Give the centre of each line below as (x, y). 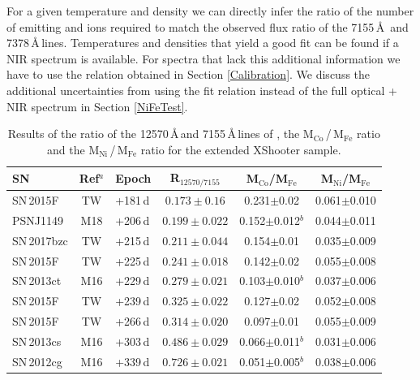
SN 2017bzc (40, 240)
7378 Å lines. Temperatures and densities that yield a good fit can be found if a (203, 43)
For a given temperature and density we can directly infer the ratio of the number (210, 11)
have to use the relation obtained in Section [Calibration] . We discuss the (189, 74)
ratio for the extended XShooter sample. (241, 149)
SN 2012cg (37, 361)
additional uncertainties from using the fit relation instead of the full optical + (202, 90)
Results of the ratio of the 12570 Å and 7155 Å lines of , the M (161, 134)
